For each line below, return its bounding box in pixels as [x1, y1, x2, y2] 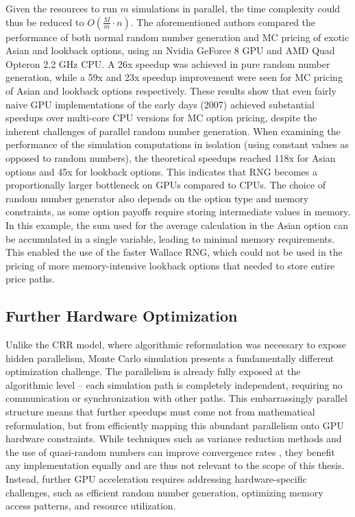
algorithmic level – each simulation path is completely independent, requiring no [5, 377, 343, 392]
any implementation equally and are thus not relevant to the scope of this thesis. [5, 458, 345, 472]
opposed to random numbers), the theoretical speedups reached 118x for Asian [5, 150, 336, 165]
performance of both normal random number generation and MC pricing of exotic [5, 29, 350, 44]
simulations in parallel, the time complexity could [132, 1, 341, 15]
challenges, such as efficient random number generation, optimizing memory [5, 485, 323, 499]
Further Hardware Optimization [5, 305, 238, 326]
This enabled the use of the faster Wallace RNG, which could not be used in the [5, 245, 343, 259]
